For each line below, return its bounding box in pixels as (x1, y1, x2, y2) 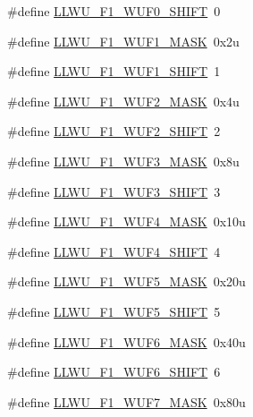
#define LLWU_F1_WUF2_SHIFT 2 (7, 122, 221, 140)
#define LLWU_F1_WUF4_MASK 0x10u (7, 212, 246, 231)
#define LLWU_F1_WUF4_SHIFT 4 (7, 242, 221, 260)
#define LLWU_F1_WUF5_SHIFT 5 (7, 302, 221, 320)
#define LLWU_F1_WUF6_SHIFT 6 (7, 362, 221, 381)
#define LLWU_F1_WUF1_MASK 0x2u (7, 31, 240, 50)
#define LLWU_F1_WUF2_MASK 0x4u (7, 91, 240, 110)
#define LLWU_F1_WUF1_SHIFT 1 (7, 62, 221, 81)
